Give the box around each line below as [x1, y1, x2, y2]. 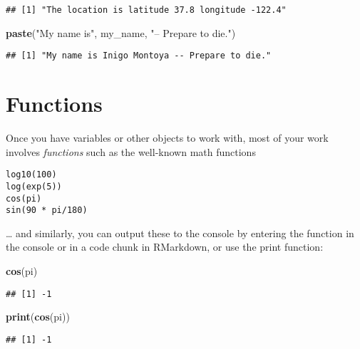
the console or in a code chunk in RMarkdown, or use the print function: [6, 239, 324, 254]
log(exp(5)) [6, 181, 62, 192]
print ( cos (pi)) [6, 309, 70, 324]
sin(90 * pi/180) [6, 205, 88, 216]
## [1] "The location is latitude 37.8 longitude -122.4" [6, 5, 287, 15]
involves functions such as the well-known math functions [6, 144, 256, 159]
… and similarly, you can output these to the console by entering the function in [6, 225, 354, 240]
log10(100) [6, 170, 57, 180]
